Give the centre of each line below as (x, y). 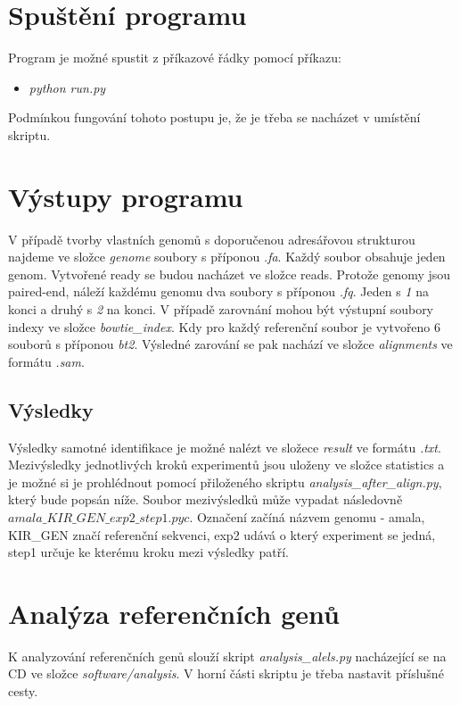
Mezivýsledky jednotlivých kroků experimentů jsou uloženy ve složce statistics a (226, 465)
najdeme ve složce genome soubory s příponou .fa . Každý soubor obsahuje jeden (227, 257)
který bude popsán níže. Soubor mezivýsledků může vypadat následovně (205, 499)
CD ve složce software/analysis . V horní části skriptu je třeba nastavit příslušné (226, 673)
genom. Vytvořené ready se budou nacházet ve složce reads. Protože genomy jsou (230, 274)
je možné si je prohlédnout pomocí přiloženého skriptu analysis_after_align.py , (225, 482)
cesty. (23, 691)
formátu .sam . (46, 361)
